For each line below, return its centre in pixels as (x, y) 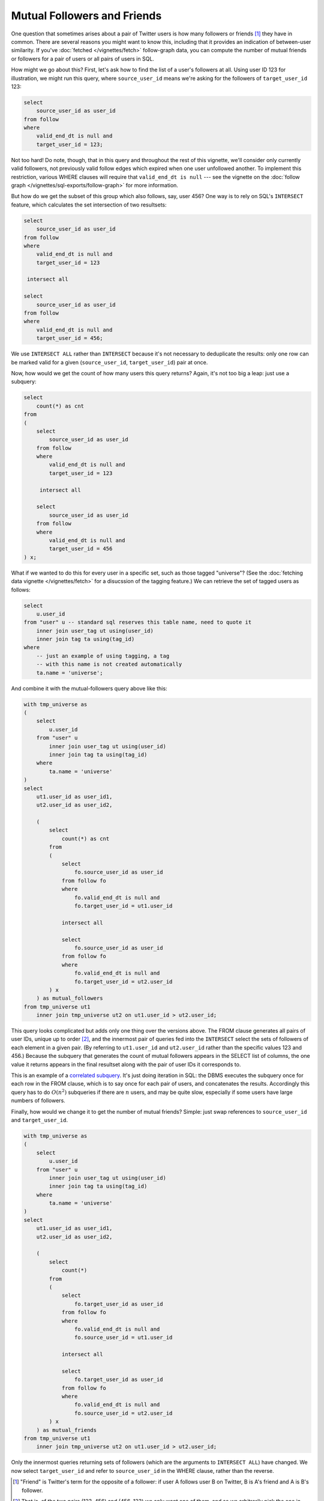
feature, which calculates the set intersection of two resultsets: (89, 205)
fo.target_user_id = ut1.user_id (123, 906)
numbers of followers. (38, 1101)
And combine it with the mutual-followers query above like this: (89, 688)
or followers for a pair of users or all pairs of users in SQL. (82, 59)
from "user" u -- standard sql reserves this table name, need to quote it (138, 622)
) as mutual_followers (70, 998)
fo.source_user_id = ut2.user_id (123, 1413)
